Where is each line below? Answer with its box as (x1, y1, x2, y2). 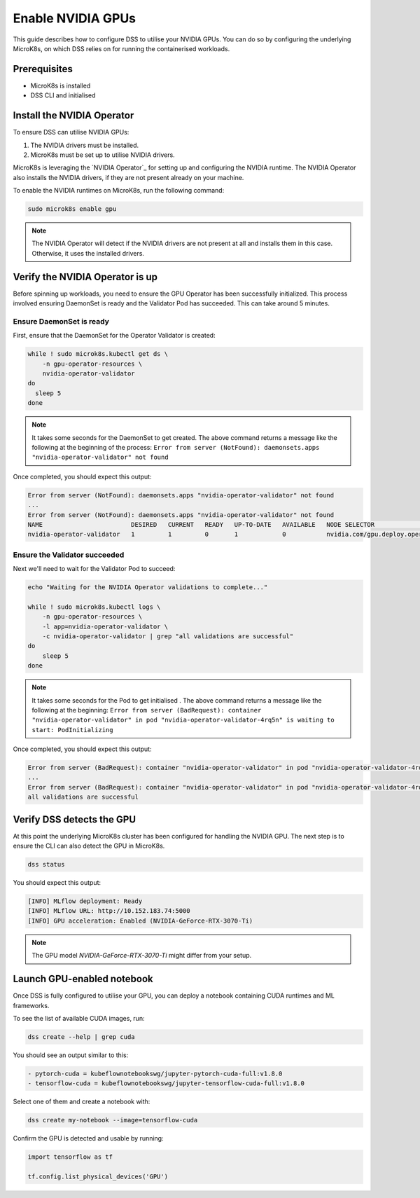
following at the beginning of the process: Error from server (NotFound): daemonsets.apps (31, 443, 320, 451)
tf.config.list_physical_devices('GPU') (27, 1173, 168, 1180)
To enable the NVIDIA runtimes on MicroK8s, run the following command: (13, 186, 225, 195)
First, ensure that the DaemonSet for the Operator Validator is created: (13, 331, 216, 340)
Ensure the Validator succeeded (13, 550, 125, 560)
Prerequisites (13, 63, 73, 75)
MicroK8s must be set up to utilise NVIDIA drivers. (30, 151, 175, 159)
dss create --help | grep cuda (27, 1033, 136, 1040)
